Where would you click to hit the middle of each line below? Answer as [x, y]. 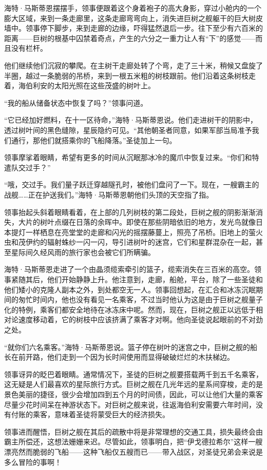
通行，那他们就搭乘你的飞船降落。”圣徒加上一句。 [94, 140]
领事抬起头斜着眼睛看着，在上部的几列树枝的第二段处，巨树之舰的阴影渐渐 [130, 212]
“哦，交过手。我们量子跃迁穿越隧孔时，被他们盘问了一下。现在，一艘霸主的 [132, 184]
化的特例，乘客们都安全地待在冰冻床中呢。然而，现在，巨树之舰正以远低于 [130, 309]
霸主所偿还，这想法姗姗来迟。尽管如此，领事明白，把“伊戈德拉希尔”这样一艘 [133, 442]
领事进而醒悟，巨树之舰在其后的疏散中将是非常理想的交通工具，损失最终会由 [133, 431]
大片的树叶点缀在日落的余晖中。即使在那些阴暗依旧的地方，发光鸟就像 [137, 222]
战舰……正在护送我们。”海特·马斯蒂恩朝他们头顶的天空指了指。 [109, 194]
